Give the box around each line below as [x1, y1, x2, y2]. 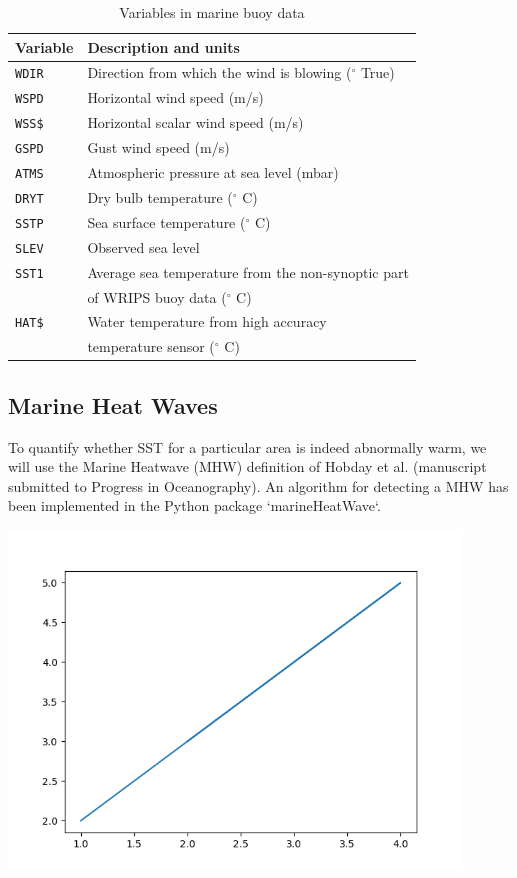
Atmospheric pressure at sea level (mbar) [87, 162, 339, 183]
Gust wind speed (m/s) [87, 137, 230, 158]
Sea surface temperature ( [87, 211, 246, 232]
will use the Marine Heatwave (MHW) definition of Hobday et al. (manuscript [8, 456, 487, 477]
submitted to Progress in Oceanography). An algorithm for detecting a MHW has [8, 475, 509, 496]
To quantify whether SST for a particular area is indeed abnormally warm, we [8, 436, 487, 457]
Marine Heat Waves [8, 389, 218, 420]
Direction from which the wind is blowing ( [87, 62, 352, 83]
